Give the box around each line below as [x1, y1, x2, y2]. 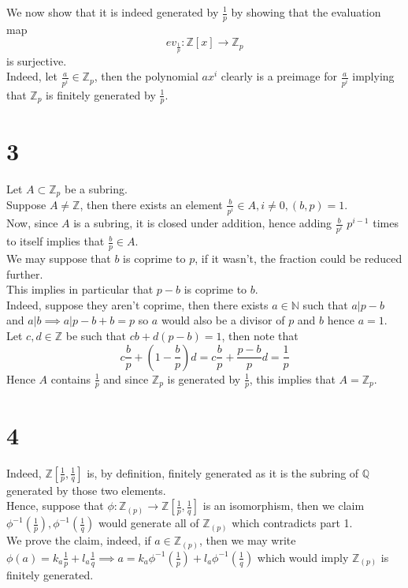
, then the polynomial [94, 68, 198, 84]
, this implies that [249, 370, 336, 387]
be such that [65, 328, 127, 344]
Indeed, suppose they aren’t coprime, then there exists [6, 296, 269, 313]
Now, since [6, 215, 58, 231]
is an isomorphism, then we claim [202, 497, 365, 514]
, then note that [221, 328, 299, 344]
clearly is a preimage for [221, 68, 338, 84]
